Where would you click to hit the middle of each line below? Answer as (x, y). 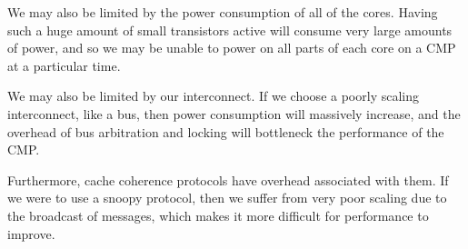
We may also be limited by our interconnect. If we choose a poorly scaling (213, 96)
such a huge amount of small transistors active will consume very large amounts (230, 30)
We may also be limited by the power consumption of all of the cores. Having (223, 12)
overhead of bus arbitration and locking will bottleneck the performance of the (226, 131)
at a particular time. (64, 65)
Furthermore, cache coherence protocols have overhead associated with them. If (228, 179)
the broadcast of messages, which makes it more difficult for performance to (218, 215)
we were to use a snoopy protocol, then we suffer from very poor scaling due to (227, 198)
